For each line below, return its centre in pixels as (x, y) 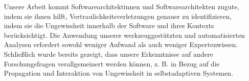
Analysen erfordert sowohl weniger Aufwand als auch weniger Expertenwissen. (121, 44)
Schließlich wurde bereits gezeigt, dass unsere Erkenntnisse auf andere (109, 54)
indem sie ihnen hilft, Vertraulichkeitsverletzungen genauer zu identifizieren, (118, 16)
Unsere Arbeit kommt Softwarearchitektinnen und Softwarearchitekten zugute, (122, 6)
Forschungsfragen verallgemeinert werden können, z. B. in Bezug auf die (112, 63)
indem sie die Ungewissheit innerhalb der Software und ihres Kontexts (109, 25)
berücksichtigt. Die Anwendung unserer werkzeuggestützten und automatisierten (124, 35)
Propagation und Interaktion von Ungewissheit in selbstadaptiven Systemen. (119, 73)
